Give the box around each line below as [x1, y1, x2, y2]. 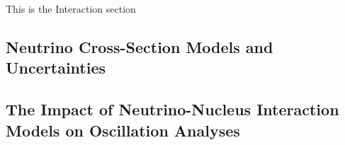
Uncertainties [6, 57, 106, 79]
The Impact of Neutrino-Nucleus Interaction [6, 98, 339, 120]
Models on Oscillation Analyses [6, 119, 240, 141]
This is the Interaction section [6, 1, 136, 16]
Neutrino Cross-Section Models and [6, 35, 273, 57]
